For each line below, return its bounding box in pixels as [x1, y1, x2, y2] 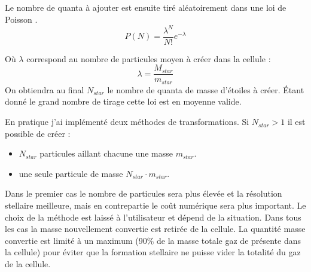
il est [287, 115, 306, 128]
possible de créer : [5, 127, 71, 139]
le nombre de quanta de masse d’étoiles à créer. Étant [107, 83, 304, 96]
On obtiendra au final [5, 83, 84, 96]
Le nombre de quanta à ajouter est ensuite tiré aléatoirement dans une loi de [5, 1, 286, 13]
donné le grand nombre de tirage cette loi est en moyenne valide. [5, 95, 242, 108]
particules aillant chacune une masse [39, 147, 173, 160]
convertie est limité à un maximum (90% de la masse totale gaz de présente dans [5, 234, 301, 246]
